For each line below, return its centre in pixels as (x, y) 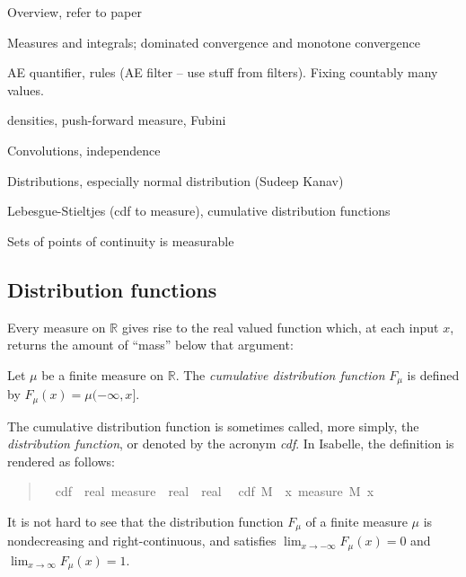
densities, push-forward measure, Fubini (117, 120)
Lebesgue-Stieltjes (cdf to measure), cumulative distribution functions (199, 211)
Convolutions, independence (84, 150)
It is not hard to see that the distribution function (145, 522)
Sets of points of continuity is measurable (121, 240)
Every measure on (57, 327)
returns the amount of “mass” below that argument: (150, 345)
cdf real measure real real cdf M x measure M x (215, 491)
